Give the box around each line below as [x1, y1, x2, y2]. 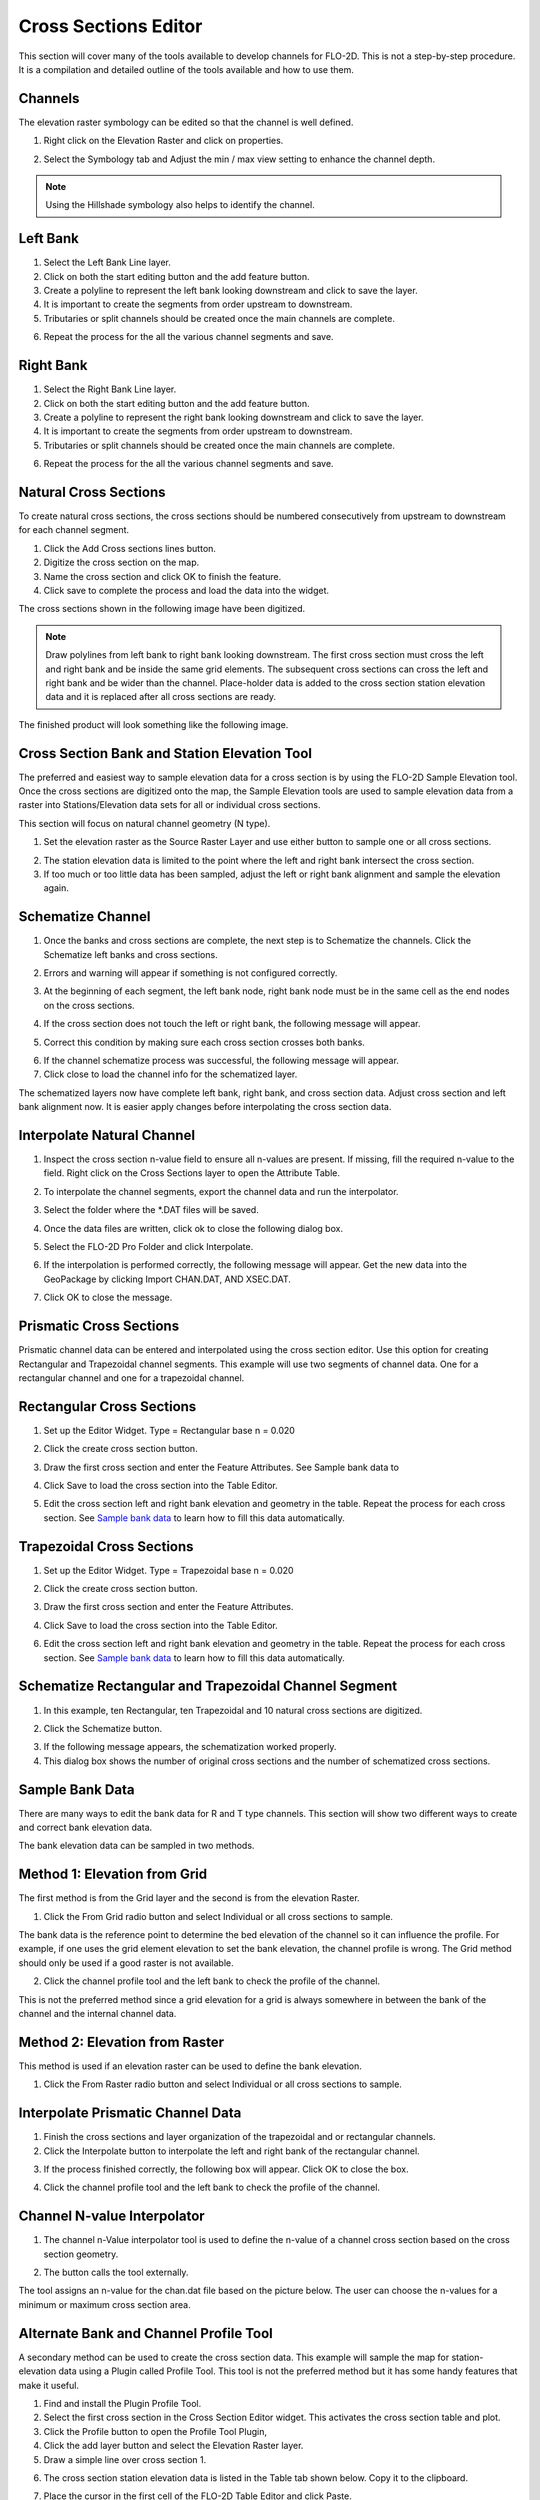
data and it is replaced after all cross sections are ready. [45, 691, 277, 703]
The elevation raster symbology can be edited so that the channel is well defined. [18, 116, 354, 128]
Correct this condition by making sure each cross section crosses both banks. [43, 1036, 365, 1048]
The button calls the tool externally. [43, 2266, 189, 2279]
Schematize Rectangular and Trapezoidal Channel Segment [18, 1678, 398, 1695]
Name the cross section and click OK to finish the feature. [43, 570, 282, 582]
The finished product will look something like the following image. [18, 718, 289, 730]
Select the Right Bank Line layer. [43, 383, 177, 395]
